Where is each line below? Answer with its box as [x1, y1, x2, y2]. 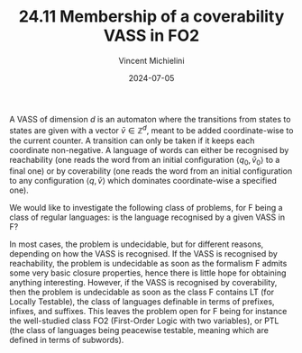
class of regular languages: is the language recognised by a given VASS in [9, 212, 286, 222]
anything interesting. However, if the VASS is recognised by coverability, [9, 277, 278, 288]
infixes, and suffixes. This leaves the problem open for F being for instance [9, 306, 288, 317]
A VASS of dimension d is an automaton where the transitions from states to [9, 113, 291, 124]
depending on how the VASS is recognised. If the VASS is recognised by [9, 249, 278, 259]
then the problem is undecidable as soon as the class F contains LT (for [9, 286, 275, 298]
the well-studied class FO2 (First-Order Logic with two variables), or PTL [9, 315, 279, 326]
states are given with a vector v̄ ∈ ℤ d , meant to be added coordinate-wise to [9, 123, 294, 136]
